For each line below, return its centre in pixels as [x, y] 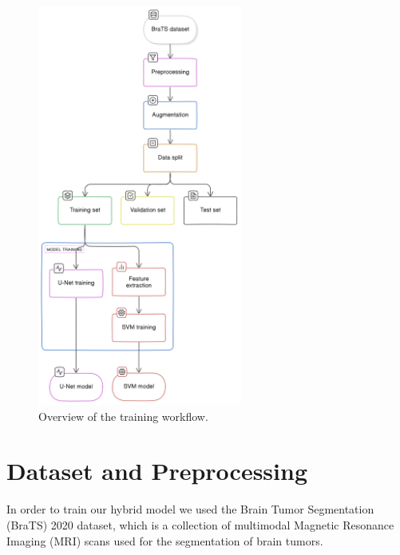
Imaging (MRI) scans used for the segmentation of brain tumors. [165, 540]
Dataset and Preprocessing [157, 471]
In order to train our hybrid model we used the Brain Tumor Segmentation [190, 509]
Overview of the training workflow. [123, 416]
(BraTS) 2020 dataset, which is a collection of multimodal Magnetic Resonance [200, 524]
